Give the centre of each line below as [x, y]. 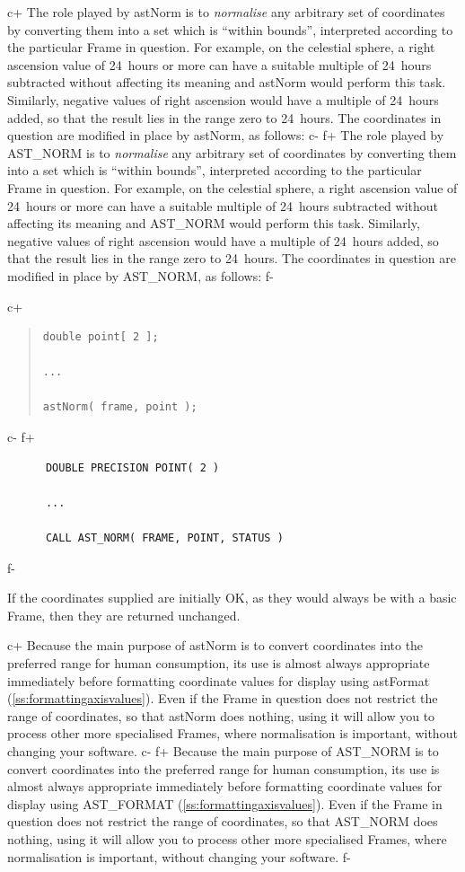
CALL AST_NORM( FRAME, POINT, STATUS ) [164, 538]
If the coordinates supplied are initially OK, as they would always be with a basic [232, 598]
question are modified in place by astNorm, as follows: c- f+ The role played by [226, 135]
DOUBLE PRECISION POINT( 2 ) [132, 467]
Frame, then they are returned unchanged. [124, 615]
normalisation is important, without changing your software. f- [179, 856]
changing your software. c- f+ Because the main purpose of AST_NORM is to [223, 750]
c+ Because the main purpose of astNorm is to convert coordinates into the [215, 645]
